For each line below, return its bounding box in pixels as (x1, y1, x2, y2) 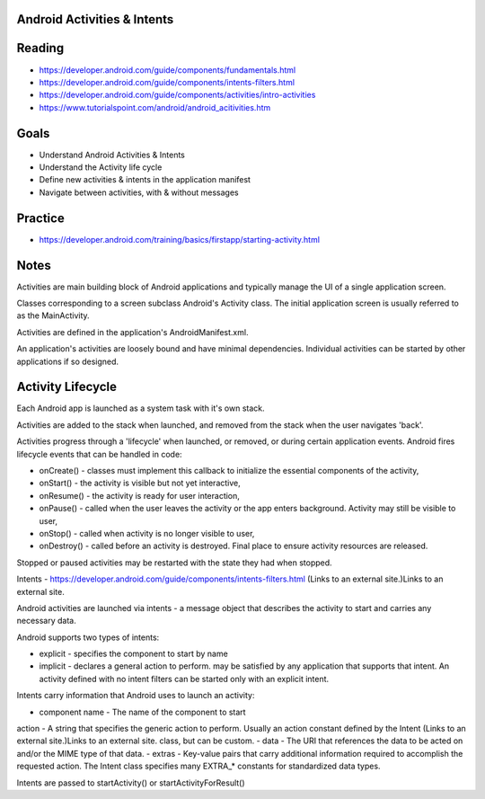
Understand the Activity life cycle (39, 162, 163, 173)
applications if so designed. (16, 356, 119, 367)
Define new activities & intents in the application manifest (39, 174, 251, 185)
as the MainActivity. (16, 310, 90, 321)
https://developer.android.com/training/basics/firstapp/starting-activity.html (39, 234, 321, 244)
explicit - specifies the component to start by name (39, 648, 228, 660)
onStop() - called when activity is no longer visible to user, (39, 528, 255, 538)
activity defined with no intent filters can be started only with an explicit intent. (39, 673, 330, 684)
